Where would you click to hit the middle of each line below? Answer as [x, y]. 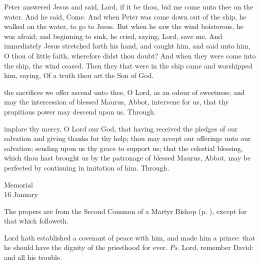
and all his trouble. [33, 257]
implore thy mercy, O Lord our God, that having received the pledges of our [121, 128]
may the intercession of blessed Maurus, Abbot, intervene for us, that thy [116, 102]
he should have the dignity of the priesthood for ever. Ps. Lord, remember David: [129, 247]
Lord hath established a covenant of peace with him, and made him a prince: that [130, 237]
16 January [21, 194]
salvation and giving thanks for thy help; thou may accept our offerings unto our [127, 138]
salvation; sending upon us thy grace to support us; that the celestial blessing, [123, 148]
